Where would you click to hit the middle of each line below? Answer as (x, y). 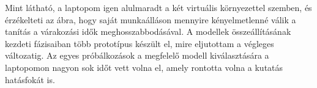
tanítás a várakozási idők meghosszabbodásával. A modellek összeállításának (148, 31)
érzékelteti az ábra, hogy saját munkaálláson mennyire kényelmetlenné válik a (151, 19)
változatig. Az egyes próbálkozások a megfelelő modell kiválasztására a (137, 55)
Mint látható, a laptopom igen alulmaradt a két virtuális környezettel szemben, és (158, 7)
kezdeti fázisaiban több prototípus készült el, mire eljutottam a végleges (140, 43)
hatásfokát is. (30, 79)
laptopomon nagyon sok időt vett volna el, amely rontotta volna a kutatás (144, 67)
